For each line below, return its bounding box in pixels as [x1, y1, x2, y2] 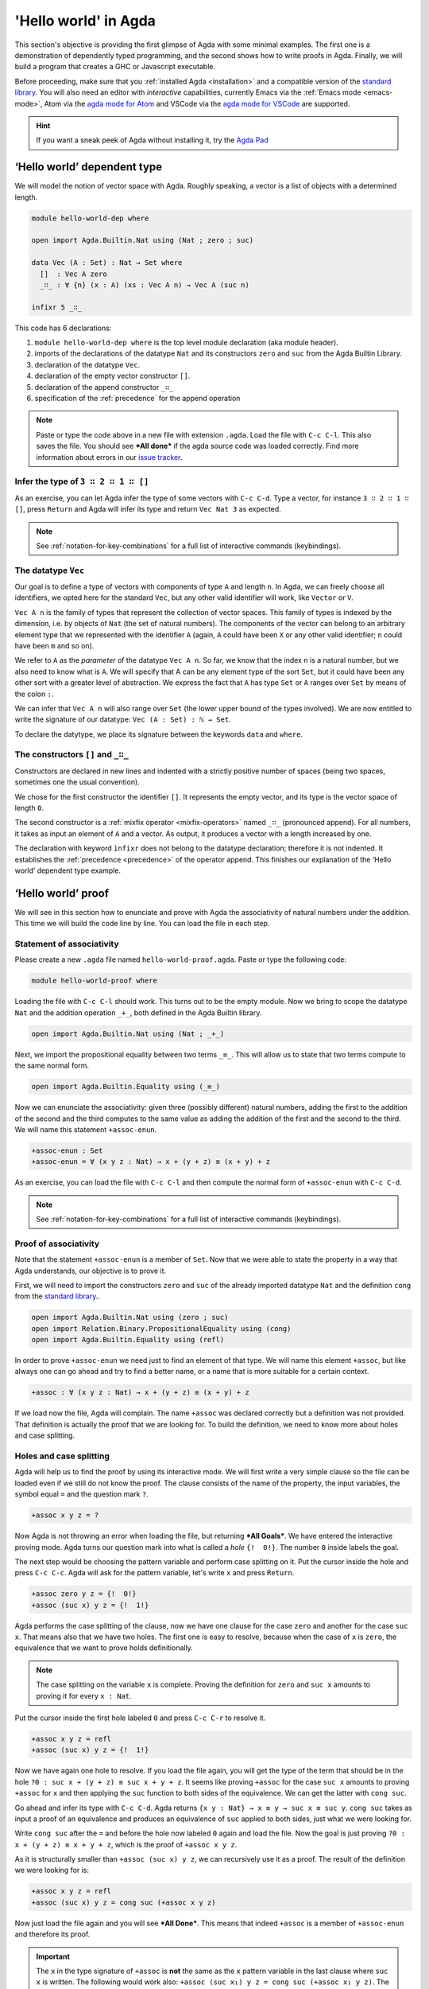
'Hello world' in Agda [14, 12, 157, 29]
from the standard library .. [14, 1291, 101, 1301]
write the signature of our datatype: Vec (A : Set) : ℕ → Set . [14, 714, 231, 724]
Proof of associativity [14, 1238, 100, 1249]
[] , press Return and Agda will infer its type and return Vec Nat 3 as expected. [14, 504, 281, 514]
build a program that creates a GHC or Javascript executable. [14, 62, 216, 72]
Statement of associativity [14, 939, 119, 950]
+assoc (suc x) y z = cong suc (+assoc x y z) [31, 1898, 216, 1907]
